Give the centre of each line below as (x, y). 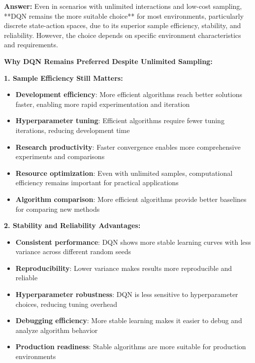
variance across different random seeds (73, 251)
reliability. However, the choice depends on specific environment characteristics (123, 35)
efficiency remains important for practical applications (97, 182)
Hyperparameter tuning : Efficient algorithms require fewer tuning (120, 120)
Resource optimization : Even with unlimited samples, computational (124, 173)
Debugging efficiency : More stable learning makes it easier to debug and (129, 320)
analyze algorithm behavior (57, 330)
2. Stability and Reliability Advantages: (72, 225)
